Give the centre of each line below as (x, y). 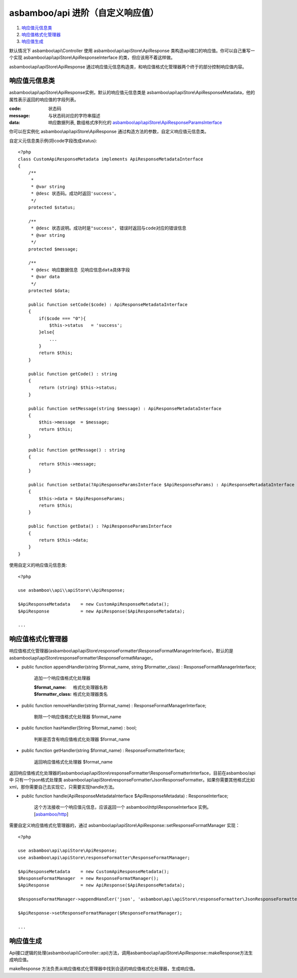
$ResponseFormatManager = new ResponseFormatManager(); (89, 878)
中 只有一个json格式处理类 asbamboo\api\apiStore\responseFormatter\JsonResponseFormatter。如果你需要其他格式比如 (132, 780)
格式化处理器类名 (90, 694)
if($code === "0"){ (62, 318)
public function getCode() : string (73, 374)
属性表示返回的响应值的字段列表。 (44, 100)
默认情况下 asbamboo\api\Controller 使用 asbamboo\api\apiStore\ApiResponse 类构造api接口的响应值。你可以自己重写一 (132, 51)
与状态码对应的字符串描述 (74, 115)
